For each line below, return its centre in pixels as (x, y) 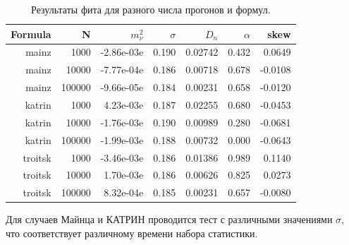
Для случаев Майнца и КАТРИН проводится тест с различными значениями (169, 219)
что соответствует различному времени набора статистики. (132, 233)
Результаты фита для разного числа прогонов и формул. (151, 9)
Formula (31, 34)
